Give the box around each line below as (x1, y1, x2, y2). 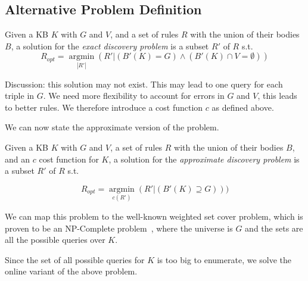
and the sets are (245, 221, 303, 234)
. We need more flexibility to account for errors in (43, 89, 225, 102)
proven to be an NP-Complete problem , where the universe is (5, 221, 233, 234)
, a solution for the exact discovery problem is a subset (11, 39, 209, 52)
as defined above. (211, 101, 274, 113)
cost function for (39, 152, 99, 165)
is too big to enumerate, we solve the (157, 253, 292, 266)
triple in (5, 89, 35, 102)
